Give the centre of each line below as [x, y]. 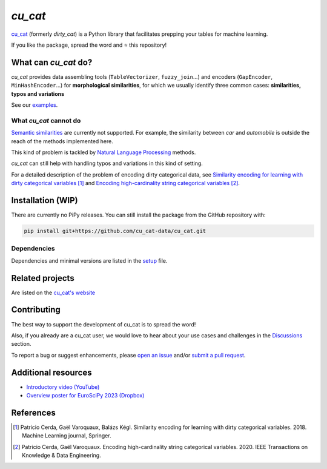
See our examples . [35, 105]
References [33, 413]
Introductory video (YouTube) [63, 387]
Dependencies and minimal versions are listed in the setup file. [89, 260]
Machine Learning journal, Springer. [67, 436]
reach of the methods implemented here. [62, 141]
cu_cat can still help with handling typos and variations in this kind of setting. [107, 163]
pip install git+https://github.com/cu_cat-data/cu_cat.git [115, 231]
